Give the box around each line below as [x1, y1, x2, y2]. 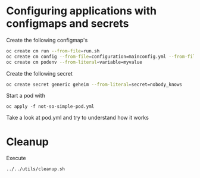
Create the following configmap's [6, 36, 88, 43]
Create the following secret [6, 70, 73, 77]
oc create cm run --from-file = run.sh [6, 48, 100, 54]
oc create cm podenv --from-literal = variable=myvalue [6, 59, 143, 65]
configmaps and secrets [6, 17, 129, 30]
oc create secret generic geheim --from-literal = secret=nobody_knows [6, 82, 183, 88]
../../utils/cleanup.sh [6, 166, 65, 172]
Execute [6, 155, 26, 162]
